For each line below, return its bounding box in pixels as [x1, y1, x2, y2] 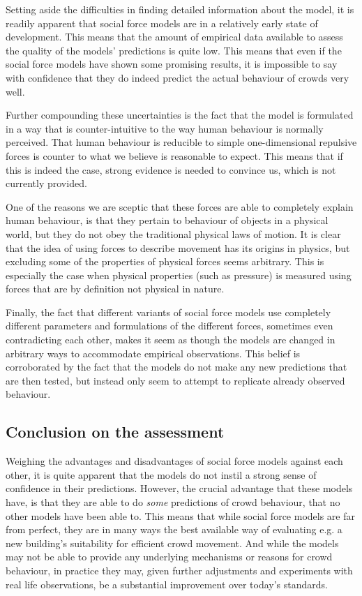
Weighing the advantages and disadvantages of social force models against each [6, 454, 343, 468]
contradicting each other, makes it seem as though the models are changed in [6, 332, 335, 347]
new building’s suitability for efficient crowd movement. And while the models [6, 535, 339, 550]
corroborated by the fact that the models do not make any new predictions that [6, 359, 347, 374]
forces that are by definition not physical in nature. [6, 281, 225, 296]
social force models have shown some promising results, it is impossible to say [6, 57, 338, 71]
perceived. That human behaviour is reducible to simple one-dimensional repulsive [6, 135, 357, 149]
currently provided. [6, 176, 87, 191]
